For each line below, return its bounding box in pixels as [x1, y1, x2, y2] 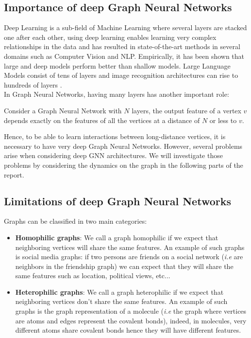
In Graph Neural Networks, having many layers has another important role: [4, 89, 229, 99]
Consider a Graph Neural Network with [4, 105, 122, 115]
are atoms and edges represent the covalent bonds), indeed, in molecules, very [15, 315, 247, 325]
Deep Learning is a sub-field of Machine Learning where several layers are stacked [4, 22, 247, 33]
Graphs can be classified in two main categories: [4, 216, 147, 226]
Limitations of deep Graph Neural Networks [4, 193, 231, 208]
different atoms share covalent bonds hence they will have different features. [15, 325, 241, 335]
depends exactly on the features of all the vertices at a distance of [4, 115, 200, 125]
